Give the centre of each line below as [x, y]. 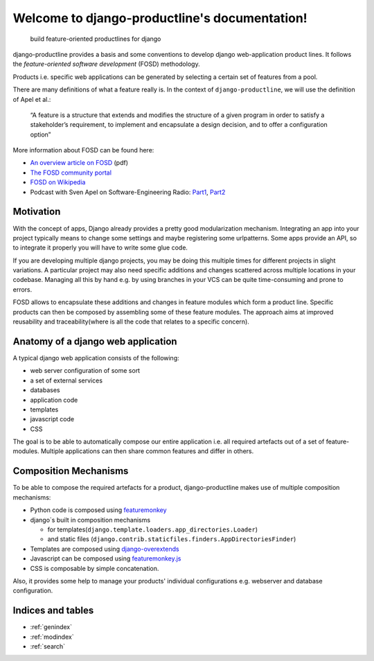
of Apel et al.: [32, 99]
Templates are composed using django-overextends [105, 549]
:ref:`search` [48, 646]
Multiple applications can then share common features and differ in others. [147, 451]
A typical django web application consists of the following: [96, 358]
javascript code [52, 419]
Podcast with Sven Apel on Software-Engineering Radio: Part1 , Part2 [128, 192]
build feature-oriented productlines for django [96, 39]
